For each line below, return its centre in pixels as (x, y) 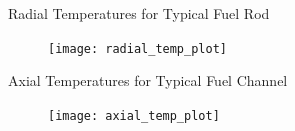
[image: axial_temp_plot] (134, 115)
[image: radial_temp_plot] (137, 48)
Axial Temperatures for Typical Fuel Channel (148, 80)
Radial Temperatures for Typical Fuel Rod (139, 13)
